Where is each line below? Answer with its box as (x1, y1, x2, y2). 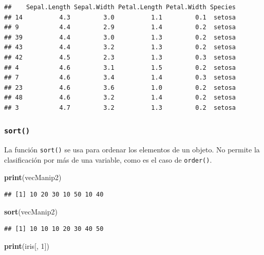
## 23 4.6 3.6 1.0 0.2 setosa (4, 84, 236, 91)
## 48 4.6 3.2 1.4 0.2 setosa (4, 94, 236, 102)
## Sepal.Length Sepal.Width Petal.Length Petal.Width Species (4, 4, 236, 11)
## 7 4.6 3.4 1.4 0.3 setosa (4, 74, 236, 82)
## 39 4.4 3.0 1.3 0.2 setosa (4, 33, 236, 41)
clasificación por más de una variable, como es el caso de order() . (4, 154, 212, 165)
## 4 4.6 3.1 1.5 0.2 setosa (4, 64, 236, 71)
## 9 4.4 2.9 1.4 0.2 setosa (4, 24, 236, 31)
